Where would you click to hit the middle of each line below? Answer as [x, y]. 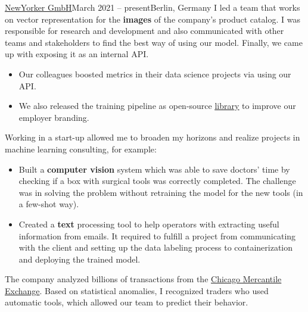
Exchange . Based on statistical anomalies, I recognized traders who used [137, 290]
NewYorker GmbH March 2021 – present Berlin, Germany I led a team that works [153, 7]
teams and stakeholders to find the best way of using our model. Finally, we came [154, 42]
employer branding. [54, 117]
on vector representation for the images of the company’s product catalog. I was [153, 19]
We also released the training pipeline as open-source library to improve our [157, 106]
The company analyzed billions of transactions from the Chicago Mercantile [143, 279]
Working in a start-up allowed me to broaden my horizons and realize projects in [153, 137]
